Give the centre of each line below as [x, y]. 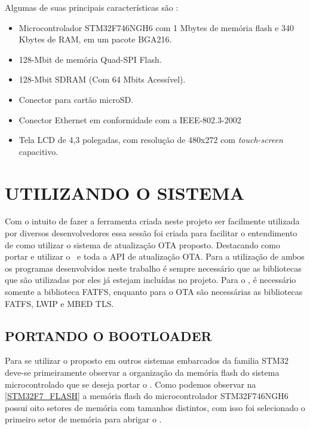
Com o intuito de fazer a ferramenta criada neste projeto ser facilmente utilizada [152, 221]
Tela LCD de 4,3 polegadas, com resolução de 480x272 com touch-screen [151, 140]
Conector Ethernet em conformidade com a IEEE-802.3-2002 [130, 119]
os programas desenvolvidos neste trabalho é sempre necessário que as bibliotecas [153, 268]
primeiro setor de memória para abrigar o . [83, 419]
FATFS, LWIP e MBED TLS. [59, 303]
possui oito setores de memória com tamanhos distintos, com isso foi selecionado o [155, 407]
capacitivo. [39, 151]
